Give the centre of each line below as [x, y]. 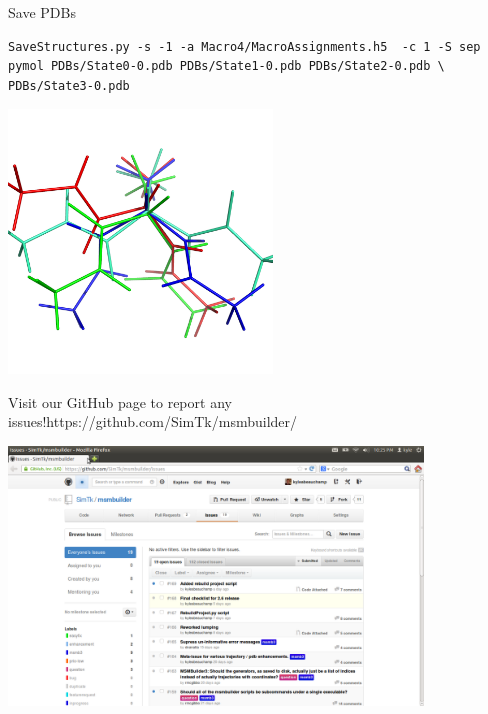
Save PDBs [42, 12]
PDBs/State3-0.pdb [69, 85]
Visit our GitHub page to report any [120, 401]
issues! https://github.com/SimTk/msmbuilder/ [153, 421]
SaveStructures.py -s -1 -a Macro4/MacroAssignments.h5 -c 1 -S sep [244, 46]
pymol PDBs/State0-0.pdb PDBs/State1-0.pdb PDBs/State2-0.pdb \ [226, 66]
